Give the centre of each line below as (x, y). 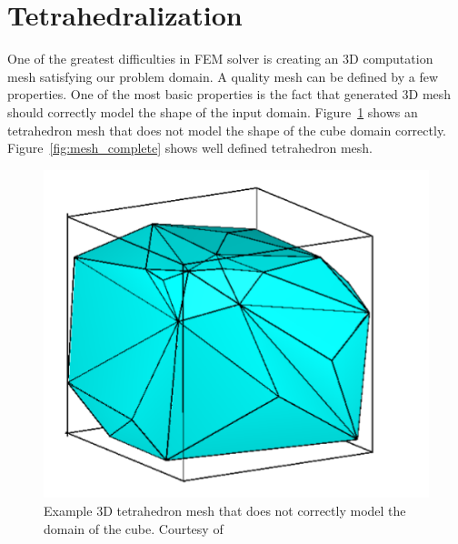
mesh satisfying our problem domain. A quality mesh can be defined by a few (223, 76)
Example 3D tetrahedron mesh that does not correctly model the (225, 510)
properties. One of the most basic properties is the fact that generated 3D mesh (229, 94)
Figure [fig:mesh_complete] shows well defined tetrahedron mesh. (190, 148)
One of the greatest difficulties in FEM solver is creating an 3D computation (220, 59)
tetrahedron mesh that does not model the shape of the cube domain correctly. (227, 130)
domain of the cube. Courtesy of (134, 528)
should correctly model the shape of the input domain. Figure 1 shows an (213, 111)
